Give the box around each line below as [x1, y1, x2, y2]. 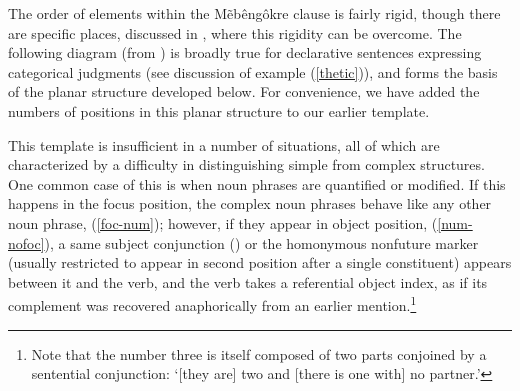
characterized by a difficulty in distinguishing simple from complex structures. [8, 154, 485, 175]
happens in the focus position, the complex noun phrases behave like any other [8, 193, 492, 214]
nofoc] [8, 232, 45, 253]
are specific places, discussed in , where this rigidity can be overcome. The [8, 22, 462, 43]
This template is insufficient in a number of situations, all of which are [8, 134, 440, 155]
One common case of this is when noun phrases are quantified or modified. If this [8, 173, 506, 194]
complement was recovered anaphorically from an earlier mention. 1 [8, 292, 417, 315]
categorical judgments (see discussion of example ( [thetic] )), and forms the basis [8, 61, 498, 82]
